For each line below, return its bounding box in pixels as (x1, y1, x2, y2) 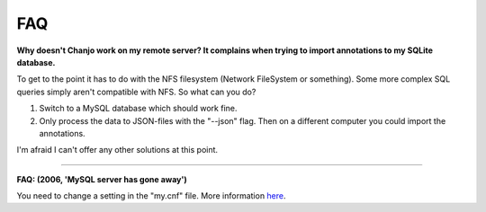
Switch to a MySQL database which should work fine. (39, 103, 238, 114)
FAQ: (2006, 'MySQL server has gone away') (16, 173, 188, 184)
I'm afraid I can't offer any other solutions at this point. (16, 145, 219, 155)
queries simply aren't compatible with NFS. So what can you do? (16, 86, 256, 97)
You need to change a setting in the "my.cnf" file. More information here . (16, 190, 287, 201)
